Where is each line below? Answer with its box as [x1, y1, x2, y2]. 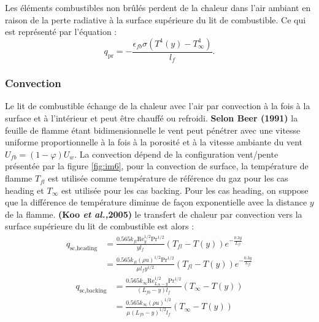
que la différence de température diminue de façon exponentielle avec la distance [5, 196, 307, 209]
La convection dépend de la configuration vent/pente [79, 147, 279, 160]
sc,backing [79, 287, 107, 294]
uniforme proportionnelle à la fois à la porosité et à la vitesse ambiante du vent [5, 136, 303, 148]
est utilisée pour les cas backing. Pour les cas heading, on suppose [61, 183, 309, 196]
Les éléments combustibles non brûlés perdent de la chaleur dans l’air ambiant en [5, 1, 311, 13]
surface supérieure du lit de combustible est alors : [5, 220, 194, 232]
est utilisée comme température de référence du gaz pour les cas [48, 172, 288, 185]
